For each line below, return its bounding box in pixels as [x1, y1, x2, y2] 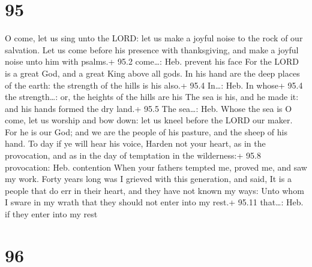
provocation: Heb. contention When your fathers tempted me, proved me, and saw [5, 160, 307, 173]
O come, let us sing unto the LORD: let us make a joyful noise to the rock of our [5, 32, 303, 44]
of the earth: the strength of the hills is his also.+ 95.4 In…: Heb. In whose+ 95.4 [5, 78, 303, 91]
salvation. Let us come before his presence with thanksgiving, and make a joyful [5, 43, 299, 56]
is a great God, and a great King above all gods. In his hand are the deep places [5, 66, 300, 79]
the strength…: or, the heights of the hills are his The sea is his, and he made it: [5, 90, 299, 103]
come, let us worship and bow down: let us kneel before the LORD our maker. [5, 114, 293, 126]
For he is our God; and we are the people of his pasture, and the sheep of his [5, 125, 288, 138]
